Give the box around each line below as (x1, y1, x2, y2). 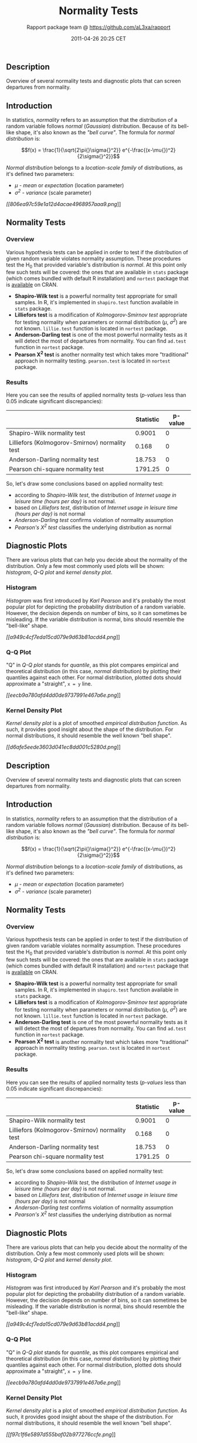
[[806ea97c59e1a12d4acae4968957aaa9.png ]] (6, 200, 121, 207)
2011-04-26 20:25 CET (70, 35, 127, 42)
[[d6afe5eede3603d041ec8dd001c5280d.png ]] (6, 743, 121, 751)
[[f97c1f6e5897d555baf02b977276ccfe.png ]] (6, 1431, 116, 1438)
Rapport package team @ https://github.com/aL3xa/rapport (26, 24, 171, 31)
